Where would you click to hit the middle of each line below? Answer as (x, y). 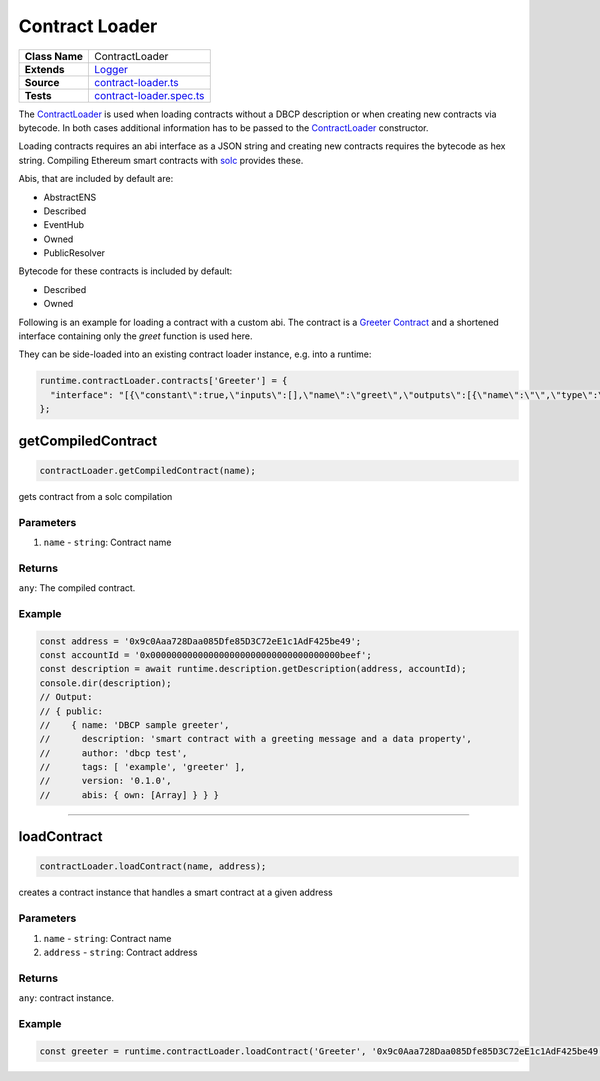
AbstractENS (70, 197)
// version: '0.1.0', (105, 781)
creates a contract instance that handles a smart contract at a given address (176, 892)
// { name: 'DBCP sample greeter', (134, 724)
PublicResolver (74, 253)
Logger (111, 69)
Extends (44, 69)
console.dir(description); (105, 683)
